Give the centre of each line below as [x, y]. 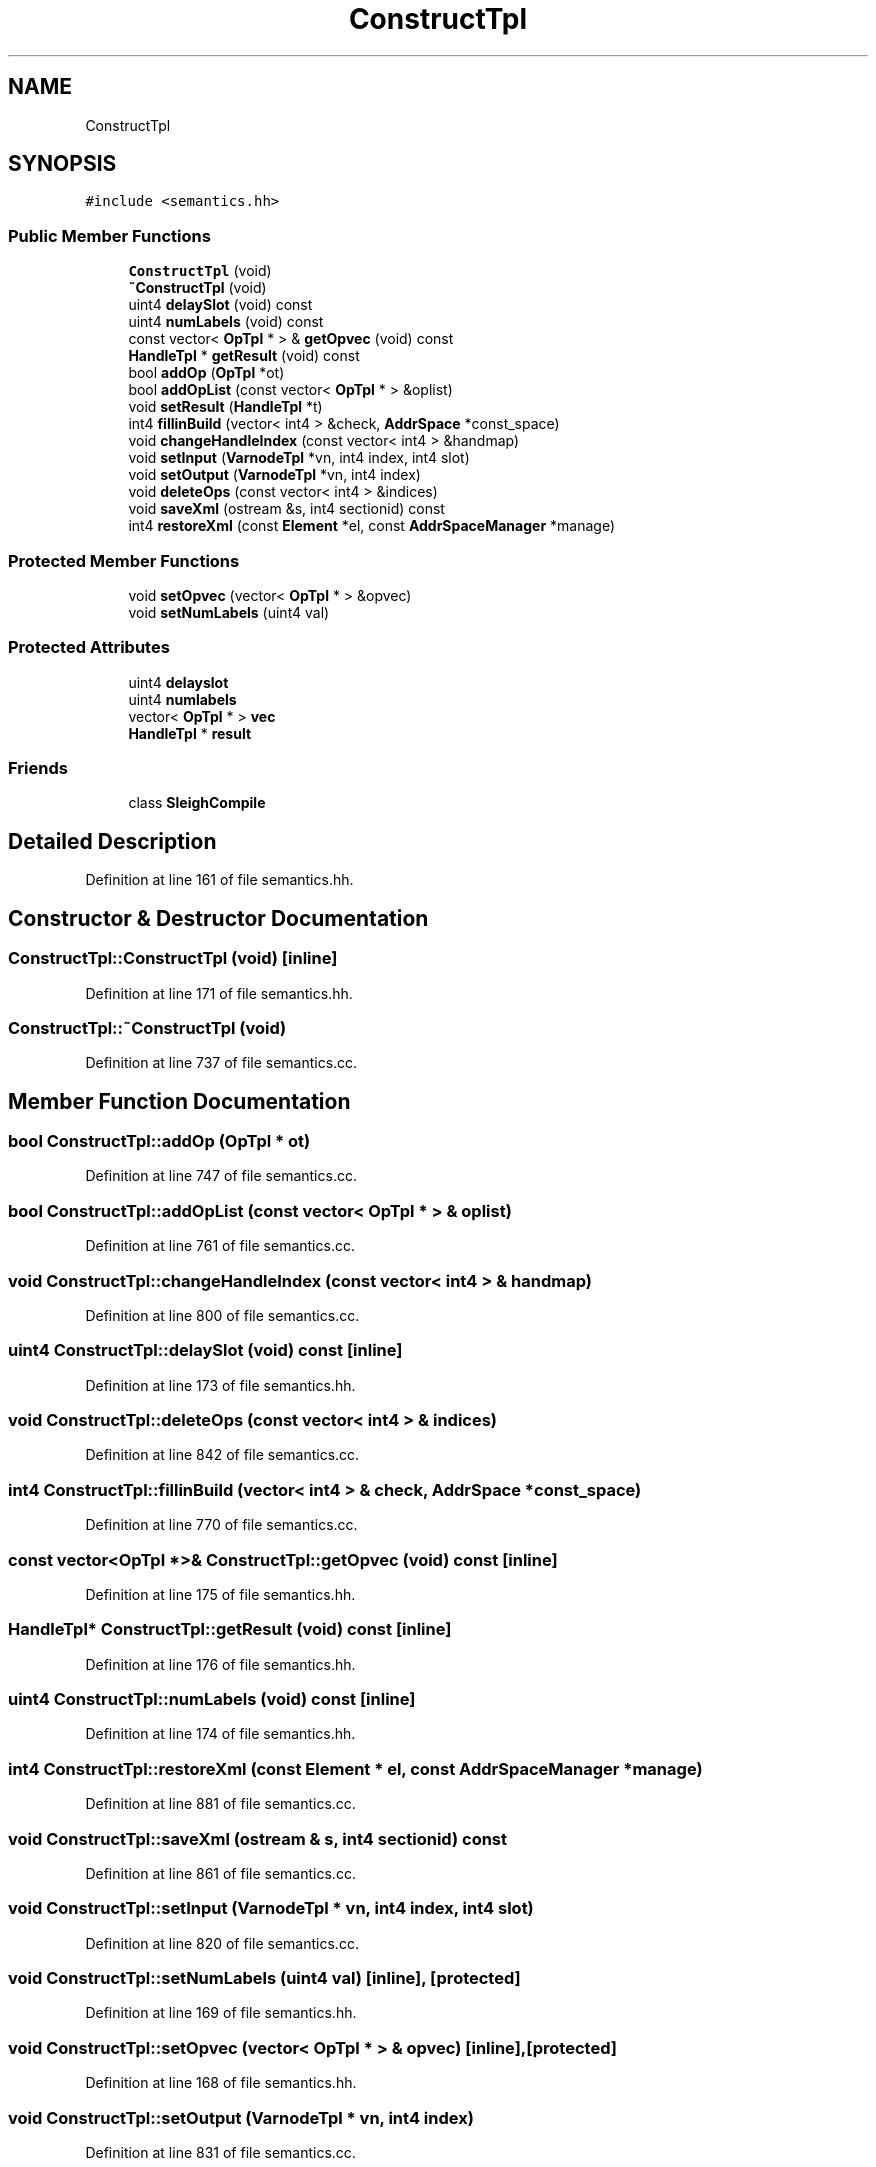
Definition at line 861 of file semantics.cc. [220, 1873]
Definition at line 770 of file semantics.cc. [221, 1525]
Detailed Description [112, 841]
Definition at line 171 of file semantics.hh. [219, 993]
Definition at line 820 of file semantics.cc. [222, 1943]
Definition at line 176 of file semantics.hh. [220, 1664]
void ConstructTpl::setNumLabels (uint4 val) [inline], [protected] [264, 1978]
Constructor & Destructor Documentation [218, 918]
